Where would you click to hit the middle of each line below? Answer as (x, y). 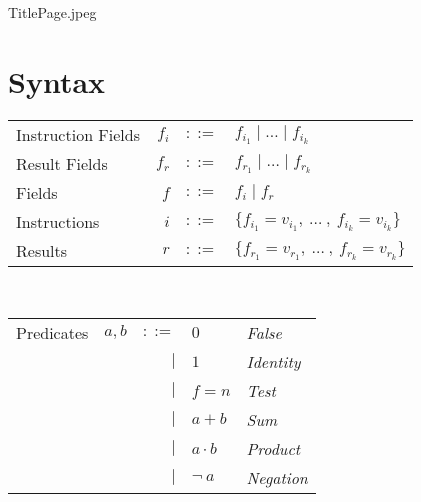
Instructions (58, 221)
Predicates (52, 333)
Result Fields (62, 163)
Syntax (57, 80)
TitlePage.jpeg (52, 12)
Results (42, 250)
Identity (273, 362)
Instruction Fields (78, 134)
